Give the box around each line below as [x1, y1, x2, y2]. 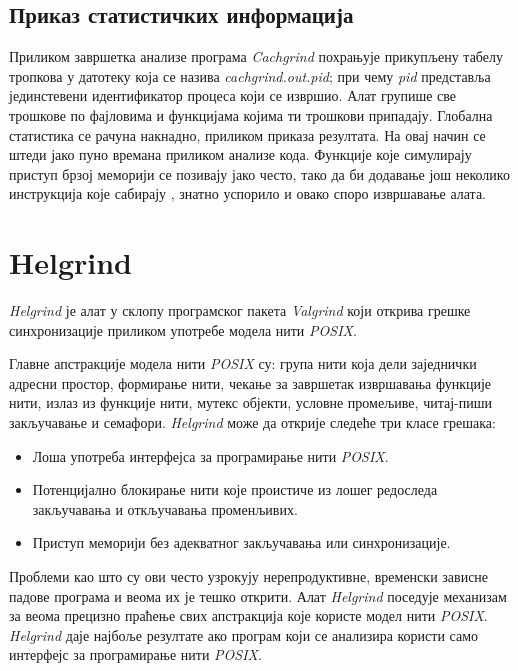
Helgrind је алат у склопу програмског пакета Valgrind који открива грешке [9, 300, 471, 321]
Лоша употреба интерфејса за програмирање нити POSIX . [32, 445, 389, 466]
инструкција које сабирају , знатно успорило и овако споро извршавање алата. [9, 183, 486, 204]
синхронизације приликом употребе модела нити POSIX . [9, 319, 357, 340]
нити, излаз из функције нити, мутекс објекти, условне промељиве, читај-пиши [9, 392, 492, 413]
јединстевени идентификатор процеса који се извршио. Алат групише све [9, 85, 457, 106]
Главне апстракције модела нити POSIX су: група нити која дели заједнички [9, 353, 477, 374]
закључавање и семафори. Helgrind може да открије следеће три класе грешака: [9, 412, 496, 433]
